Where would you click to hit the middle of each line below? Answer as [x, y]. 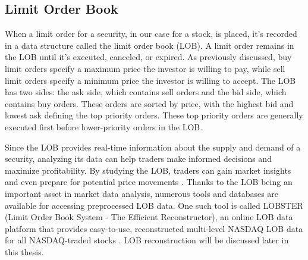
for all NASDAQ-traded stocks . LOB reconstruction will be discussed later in [147, 240]
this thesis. [24, 251]
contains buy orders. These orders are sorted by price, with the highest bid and [149, 103]
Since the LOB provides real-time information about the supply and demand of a [153, 147]
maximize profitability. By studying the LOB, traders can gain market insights [148, 170]
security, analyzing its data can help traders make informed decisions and [138, 159]
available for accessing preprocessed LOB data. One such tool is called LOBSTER [154, 205]
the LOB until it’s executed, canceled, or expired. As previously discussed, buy [148, 57]
